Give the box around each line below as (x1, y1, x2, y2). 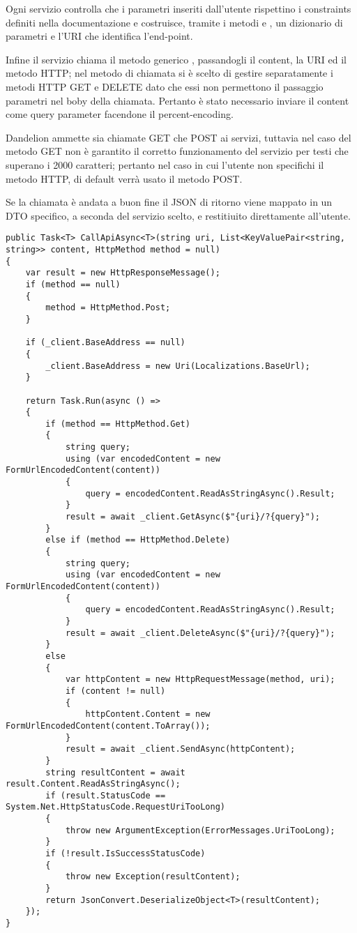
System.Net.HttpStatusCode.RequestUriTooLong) (6, 802, 225, 812)
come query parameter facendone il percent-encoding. (6, 107, 234, 121)
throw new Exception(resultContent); (65, 872, 241, 882)
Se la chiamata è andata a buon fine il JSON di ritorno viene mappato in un (6, 195, 333, 209)
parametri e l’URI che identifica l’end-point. (6, 29, 193, 43)
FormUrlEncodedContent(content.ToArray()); (6, 720, 211, 731)
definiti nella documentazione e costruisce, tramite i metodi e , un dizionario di (6, 15, 343, 29)
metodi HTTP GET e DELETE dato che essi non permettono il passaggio (6, 79, 324, 93)
